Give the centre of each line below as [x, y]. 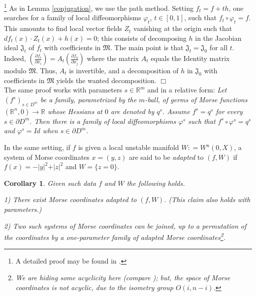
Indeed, [15, 58]
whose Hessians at [75, 111]
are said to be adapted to [166, 157]
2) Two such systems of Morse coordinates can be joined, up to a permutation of [125, 225]
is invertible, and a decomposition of [124, 71]
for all [219, 47]
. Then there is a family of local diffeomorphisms [103, 121]
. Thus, [47, 71]
